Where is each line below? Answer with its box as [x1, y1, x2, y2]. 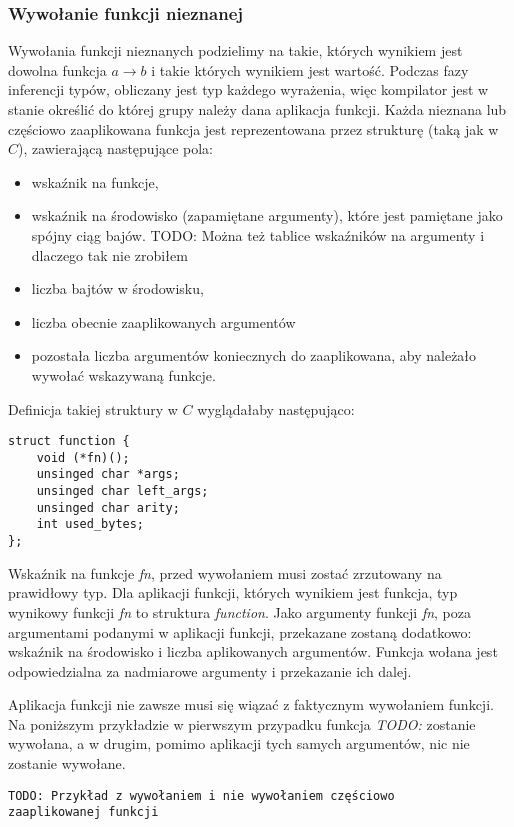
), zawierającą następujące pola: [18, 138, 213, 159]
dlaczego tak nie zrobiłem [31, 244, 188, 265]
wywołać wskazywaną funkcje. [31, 364, 216, 385]
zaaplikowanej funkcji [8, 805, 159, 820]
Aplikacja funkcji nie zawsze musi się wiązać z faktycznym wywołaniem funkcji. [8, 694, 494, 715]
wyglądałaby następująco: [197, 398, 355, 419]
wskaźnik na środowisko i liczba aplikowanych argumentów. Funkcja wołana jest [8, 641, 498, 662]
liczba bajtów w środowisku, [31, 278, 204, 299]
